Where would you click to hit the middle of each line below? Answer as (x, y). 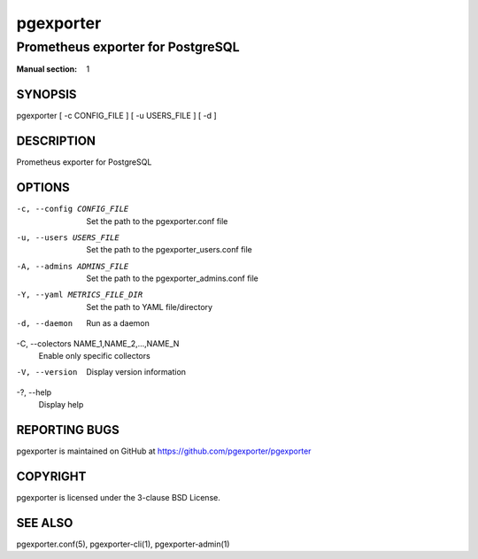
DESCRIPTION (56, 141)
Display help (61, 405)
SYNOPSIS (46, 94)
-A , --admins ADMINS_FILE (73, 266)
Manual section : (47, 69)
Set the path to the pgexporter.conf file (157, 221)
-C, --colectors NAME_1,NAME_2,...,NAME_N (98, 343)
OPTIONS (43, 187)
